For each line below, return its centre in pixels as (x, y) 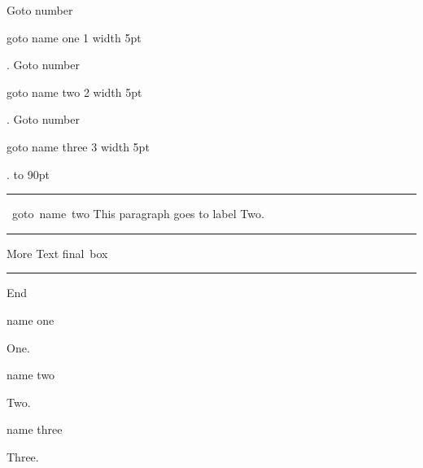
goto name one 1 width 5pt (74, 37)
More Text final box (57, 253)
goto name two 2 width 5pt (74, 92)
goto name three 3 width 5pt (78, 146)
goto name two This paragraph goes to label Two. (138, 214)
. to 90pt (28, 174)
